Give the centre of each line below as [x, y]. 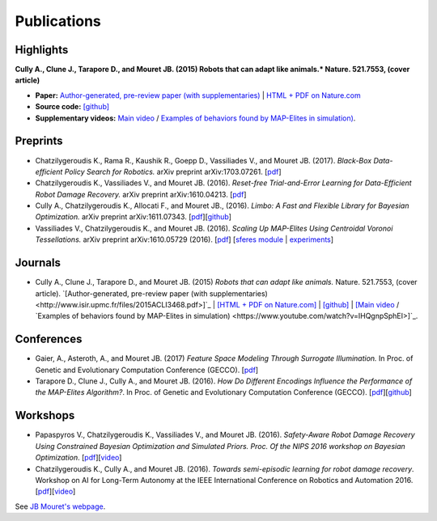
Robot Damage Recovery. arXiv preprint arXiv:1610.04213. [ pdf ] [141, 194]
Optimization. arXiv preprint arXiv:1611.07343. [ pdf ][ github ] [134, 217]
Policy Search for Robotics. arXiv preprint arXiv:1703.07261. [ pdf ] [173, 172]
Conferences [49, 339]
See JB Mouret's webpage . [60, 506]
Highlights [42, 50]
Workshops [45, 415]
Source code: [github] [72, 107]
